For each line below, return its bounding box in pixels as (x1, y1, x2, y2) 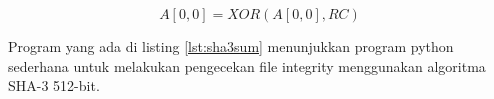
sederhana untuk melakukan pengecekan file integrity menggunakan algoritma (8, 55, 486, 76)
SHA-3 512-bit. (8, 75, 100, 96)
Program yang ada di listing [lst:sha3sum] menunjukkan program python (8, 36, 454, 56)
